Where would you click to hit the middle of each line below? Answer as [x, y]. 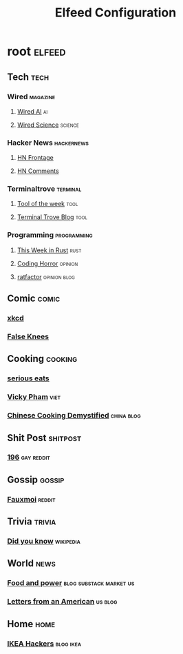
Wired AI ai [32, 111]
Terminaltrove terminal [44, 189]
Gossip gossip [36, 479]
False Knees [28, 337]
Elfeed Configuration [116, 13]
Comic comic [34, 299]
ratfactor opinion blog [46, 276]
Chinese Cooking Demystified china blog [74, 416]
